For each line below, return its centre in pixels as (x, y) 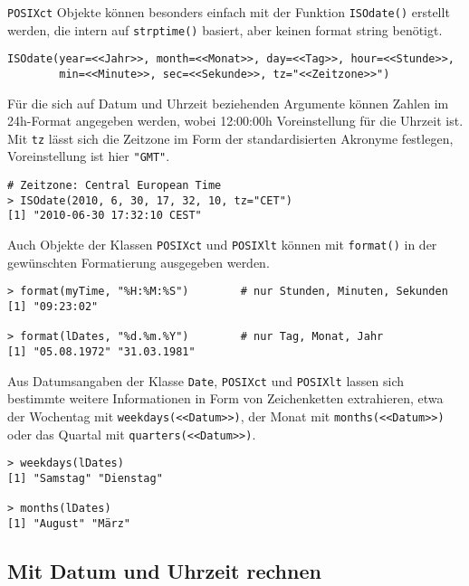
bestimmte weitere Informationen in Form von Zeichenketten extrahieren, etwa (225, 398)
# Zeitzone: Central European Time (115, 186)
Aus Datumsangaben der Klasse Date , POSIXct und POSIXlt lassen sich (206, 380)
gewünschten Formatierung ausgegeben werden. (139, 262)
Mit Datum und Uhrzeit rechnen (164, 570)
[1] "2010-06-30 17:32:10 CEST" (105, 216)
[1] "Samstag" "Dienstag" (85, 478)
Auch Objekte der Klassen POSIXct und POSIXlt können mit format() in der (222, 245)
